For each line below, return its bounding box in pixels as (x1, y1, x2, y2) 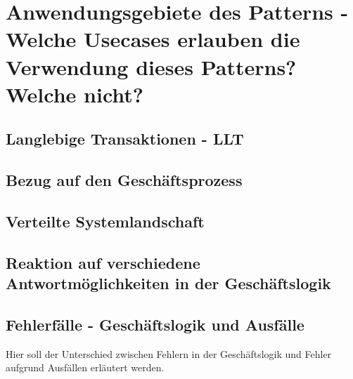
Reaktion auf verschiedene (6, 251, 200, 273)
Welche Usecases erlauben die (6, 25, 300, 53)
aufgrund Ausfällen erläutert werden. (6, 360, 165, 375)
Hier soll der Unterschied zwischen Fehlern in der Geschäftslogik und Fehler (6, 346, 332, 361)
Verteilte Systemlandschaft (6, 210, 205, 232)
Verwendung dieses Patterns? (6, 52, 297, 81)
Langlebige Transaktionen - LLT (6, 128, 244, 149)
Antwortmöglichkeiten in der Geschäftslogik (6, 272, 331, 294)
